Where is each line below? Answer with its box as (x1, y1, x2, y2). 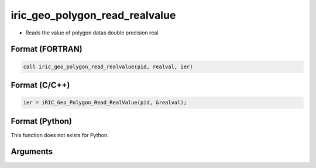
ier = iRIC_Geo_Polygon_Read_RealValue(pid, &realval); (23, 99, 187, 106)
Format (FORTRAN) (11, 44, 83, 54)
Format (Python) (11, 116, 73, 126)
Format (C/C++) (11, 80, 70, 90)
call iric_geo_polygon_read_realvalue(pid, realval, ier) (23, 63, 193, 70)
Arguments (11, 146, 53, 157)
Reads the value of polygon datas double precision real (25, 29, 159, 36)
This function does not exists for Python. (11, 131, 109, 138)
